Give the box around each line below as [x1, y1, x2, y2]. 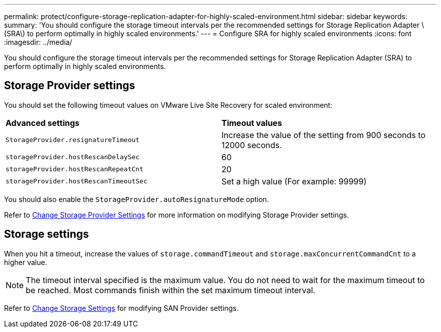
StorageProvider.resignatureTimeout [6, 136, 140, 144]
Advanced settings [6, 117, 80, 128]
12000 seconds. [222, 140, 282, 150]
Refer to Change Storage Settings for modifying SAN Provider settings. [4, 303, 239, 312]
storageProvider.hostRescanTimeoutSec [6, 177, 148, 185]
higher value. [4, 257, 47, 267]
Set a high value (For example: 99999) [222, 176, 367, 186]
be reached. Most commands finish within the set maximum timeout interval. [26, 285, 316, 295]
